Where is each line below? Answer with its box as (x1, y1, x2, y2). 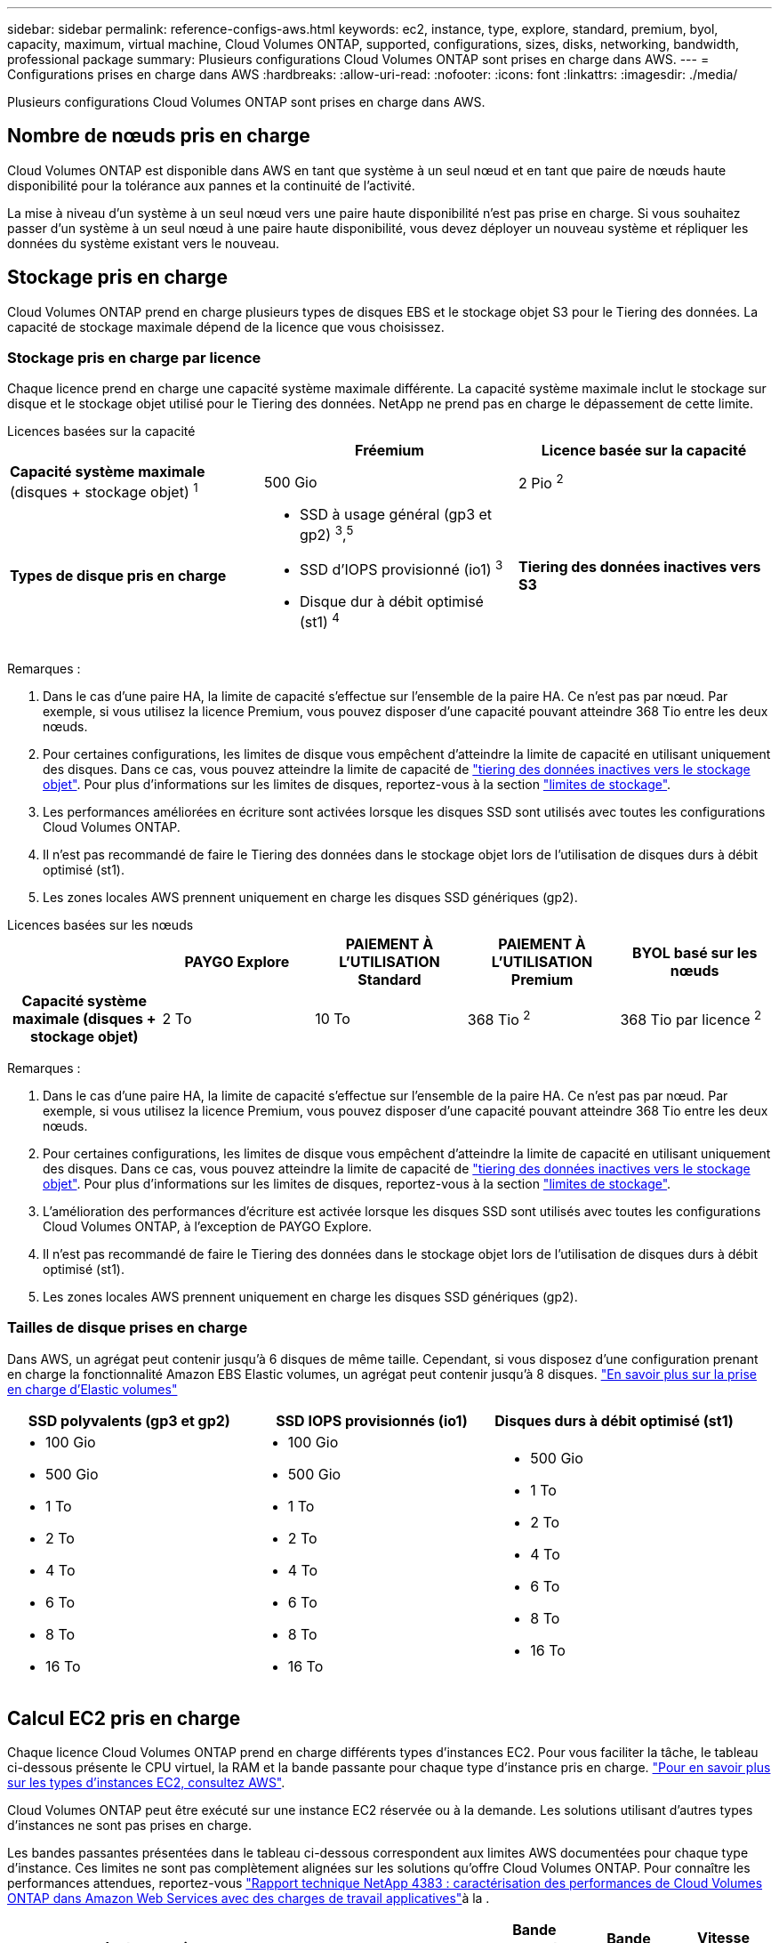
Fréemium (355, 441, 424, 460)
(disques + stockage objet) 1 (10, 480, 198, 502)
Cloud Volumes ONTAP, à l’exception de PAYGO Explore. (43, 1218, 373, 1234)
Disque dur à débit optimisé (299, 593, 484, 611)
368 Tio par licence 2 (620, 1008, 762, 1029)
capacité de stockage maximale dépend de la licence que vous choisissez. (7, 318, 445, 335)
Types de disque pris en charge (10, 566, 227, 585)
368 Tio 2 (467, 1008, 531, 1029)
